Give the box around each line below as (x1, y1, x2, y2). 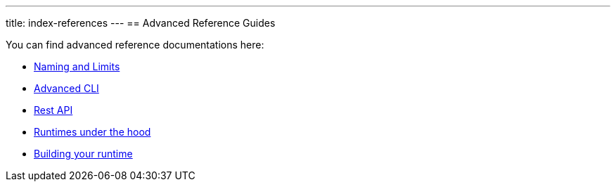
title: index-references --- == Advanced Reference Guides (6, 17, 276, 29)
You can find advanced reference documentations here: (6, 39, 264, 51)
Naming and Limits (34, 60, 120, 72)
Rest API (34, 104, 73, 116)
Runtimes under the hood (34, 126, 151, 138)
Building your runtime (34, 148, 133, 160)
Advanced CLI (34, 82, 99, 94)
